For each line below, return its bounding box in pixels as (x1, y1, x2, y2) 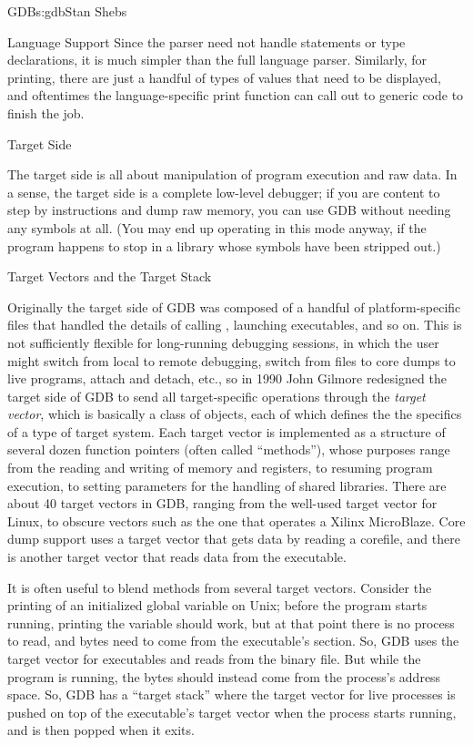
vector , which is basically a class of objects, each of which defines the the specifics (7, 404, 462, 424)
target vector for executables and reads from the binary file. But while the (7, 649, 421, 668)
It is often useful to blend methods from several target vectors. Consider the (7, 577, 432, 597)
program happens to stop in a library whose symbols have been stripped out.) (7, 236, 441, 255)
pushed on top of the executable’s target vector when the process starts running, (7, 702, 457, 721)
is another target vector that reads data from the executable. (7, 547, 347, 566)
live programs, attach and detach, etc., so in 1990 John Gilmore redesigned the (7, 369, 447, 388)
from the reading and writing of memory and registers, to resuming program (7, 458, 433, 477)
